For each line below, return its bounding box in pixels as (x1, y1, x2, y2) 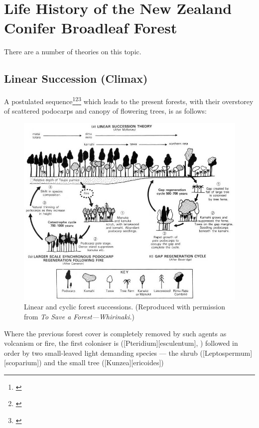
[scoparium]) (4, 357, 42, 368)
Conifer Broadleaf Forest (4, 17, 177, 38)
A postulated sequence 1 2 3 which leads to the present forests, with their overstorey (4, 95, 254, 106)
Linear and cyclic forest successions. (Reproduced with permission (24, 301, 225, 312)
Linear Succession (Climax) (4, 71, 148, 86)
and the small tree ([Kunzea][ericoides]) (44, 357, 164, 368)
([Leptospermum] (200, 347, 253, 358)
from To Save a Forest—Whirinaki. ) (24, 311, 134, 321)
